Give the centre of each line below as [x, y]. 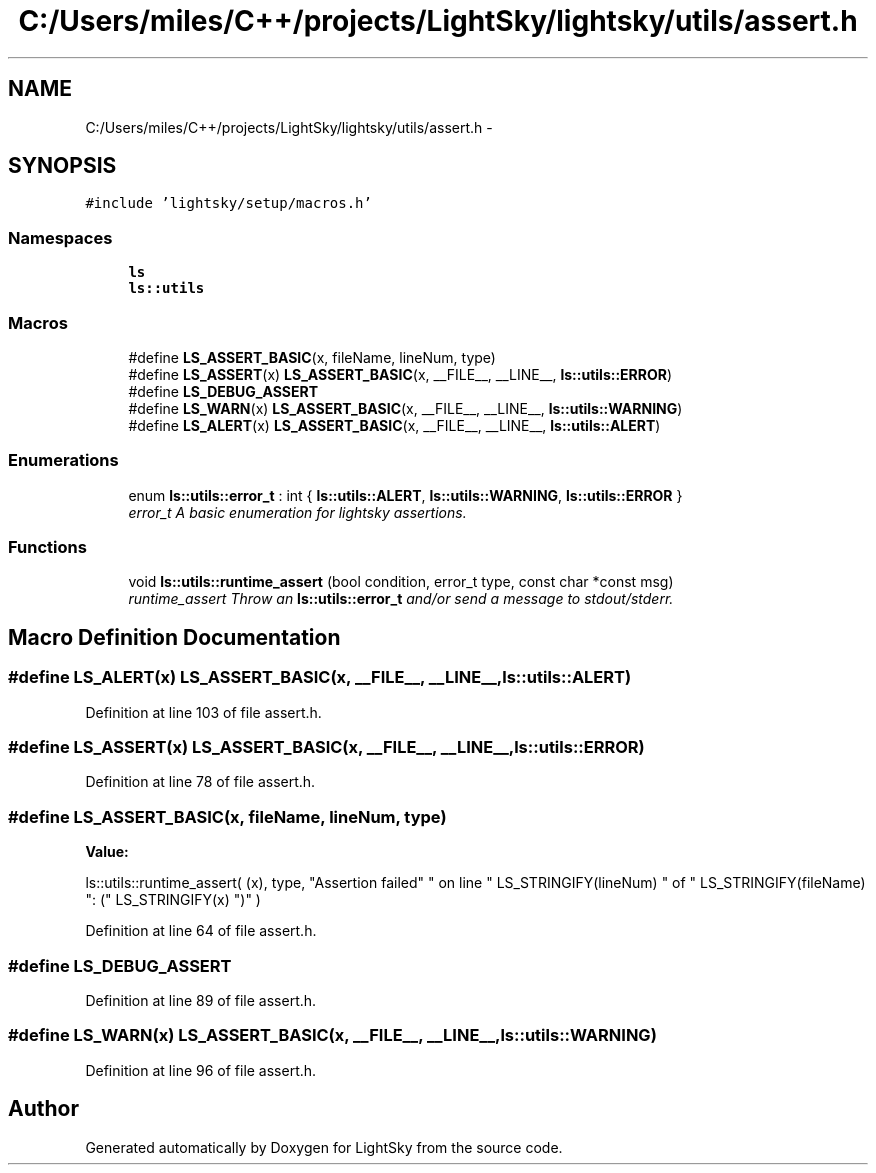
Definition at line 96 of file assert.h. [201, 1070]
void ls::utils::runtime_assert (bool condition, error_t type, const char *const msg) [401, 582]
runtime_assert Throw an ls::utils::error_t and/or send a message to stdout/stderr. [401, 599]
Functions [47, 547]
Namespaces [60, 237]
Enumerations [63, 460]
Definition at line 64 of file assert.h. [201, 931]
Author [43, 1109]
